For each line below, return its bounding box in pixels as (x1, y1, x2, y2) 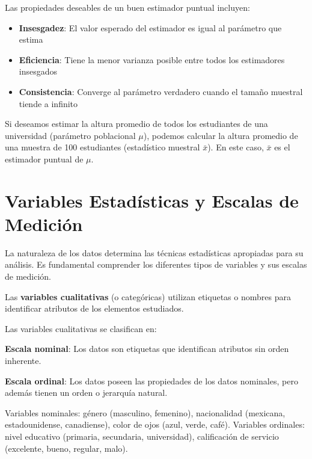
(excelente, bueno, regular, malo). (5, 442, 128, 454)
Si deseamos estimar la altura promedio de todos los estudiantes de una (5, 117, 268, 130)
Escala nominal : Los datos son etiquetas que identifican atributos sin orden (5, 342, 289, 355)
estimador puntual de (5, 152, 84, 165)
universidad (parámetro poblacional (5, 129, 136, 141)
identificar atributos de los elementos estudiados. (5, 302, 184, 315)
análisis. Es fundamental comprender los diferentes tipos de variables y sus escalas (5, 258, 307, 271)
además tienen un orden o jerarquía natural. (5, 386, 168, 399)
